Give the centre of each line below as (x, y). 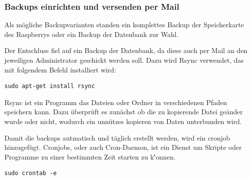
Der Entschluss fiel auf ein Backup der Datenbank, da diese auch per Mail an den (126, 50)
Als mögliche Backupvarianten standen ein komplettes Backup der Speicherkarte (124, 25)
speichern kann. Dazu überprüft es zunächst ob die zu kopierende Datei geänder (124, 112)
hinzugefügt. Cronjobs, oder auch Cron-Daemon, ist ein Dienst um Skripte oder (123, 147)
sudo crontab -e (31, 173)
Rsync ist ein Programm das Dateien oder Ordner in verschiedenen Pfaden (116, 102)
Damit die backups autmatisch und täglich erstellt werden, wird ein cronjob (117, 137)
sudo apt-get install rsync (50, 86)
